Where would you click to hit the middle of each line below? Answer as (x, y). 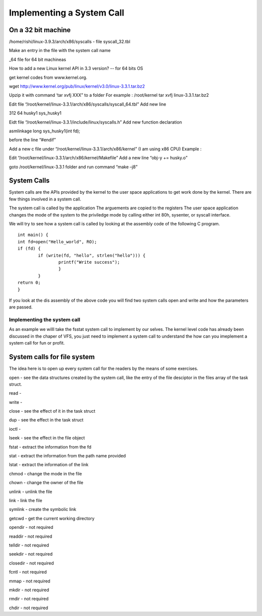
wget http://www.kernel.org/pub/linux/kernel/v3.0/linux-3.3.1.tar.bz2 (77, 86)
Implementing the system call (45, 320)
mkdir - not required (29, 590)
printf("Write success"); (89, 262)
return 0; (29, 283)
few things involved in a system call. (45, 199)
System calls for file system (52, 357)
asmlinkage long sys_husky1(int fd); (45, 131)
